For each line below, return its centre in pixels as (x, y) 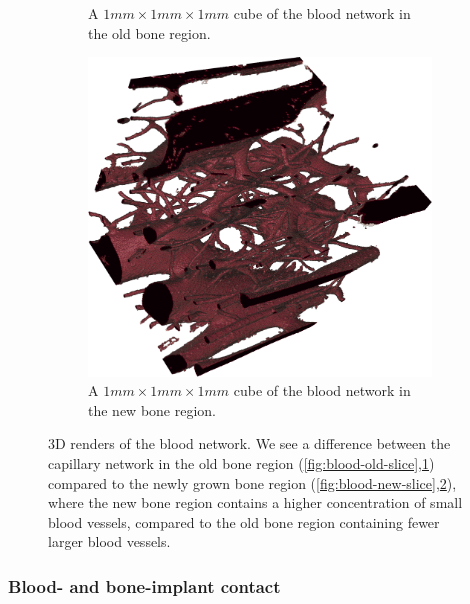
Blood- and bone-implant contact (144, 585)
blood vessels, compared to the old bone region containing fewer (244, 521)
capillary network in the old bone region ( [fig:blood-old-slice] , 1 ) (241, 463)
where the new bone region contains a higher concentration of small (255, 502)
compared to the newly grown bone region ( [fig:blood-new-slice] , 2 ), (252, 482)
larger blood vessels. (109, 541)
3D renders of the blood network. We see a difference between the (249, 443)
